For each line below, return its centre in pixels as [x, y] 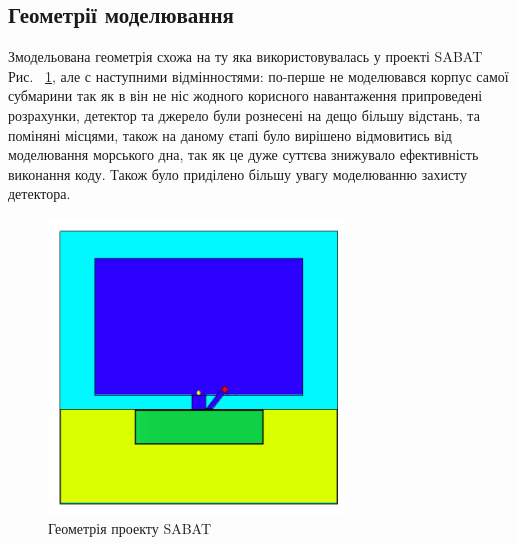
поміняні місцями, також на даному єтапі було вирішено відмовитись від [230, 134]
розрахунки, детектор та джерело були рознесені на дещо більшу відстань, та [244, 114]
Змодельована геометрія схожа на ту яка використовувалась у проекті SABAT [245, 56]
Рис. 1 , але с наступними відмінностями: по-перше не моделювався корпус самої [258, 75]
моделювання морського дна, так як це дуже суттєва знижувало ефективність [243, 154]
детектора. [39, 193]
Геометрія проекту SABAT [130, 528]
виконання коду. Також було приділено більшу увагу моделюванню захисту [238, 173]
